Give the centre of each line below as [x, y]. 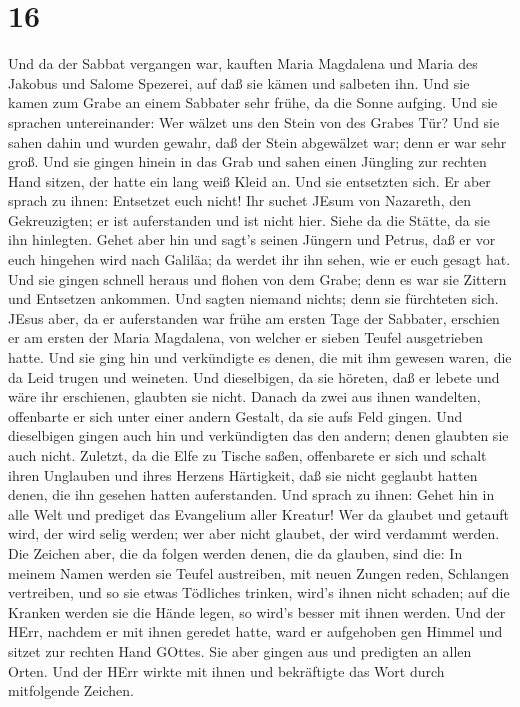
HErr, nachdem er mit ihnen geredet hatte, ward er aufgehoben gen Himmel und [255, 631]
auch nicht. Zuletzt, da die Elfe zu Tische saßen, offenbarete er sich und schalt [247, 455]
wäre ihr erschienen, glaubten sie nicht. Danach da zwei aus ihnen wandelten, [244, 396]
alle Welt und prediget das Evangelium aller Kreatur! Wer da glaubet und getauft [259, 513]
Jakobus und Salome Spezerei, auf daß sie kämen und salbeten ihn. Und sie [239, 82]
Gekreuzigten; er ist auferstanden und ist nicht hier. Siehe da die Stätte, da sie [249, 219]
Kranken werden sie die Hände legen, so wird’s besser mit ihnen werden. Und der [257, 611]
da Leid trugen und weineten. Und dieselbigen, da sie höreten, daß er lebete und [254, 376]
